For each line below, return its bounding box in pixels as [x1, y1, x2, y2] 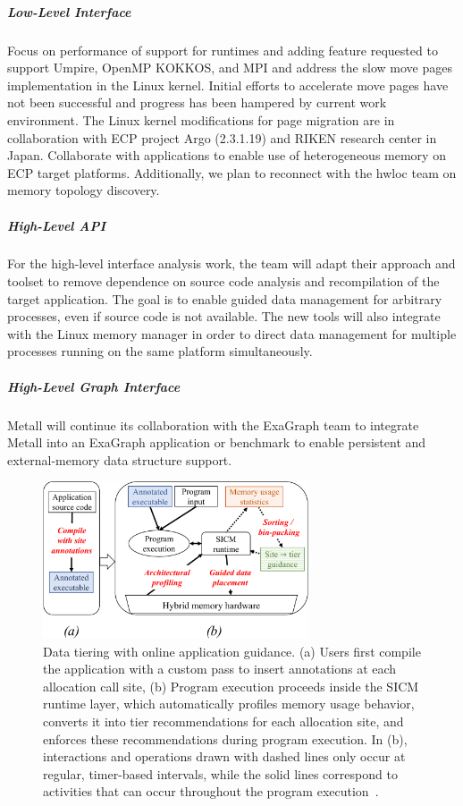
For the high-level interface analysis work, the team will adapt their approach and [7, 254, 456, 273]
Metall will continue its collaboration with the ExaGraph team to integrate [7, 415, 419, 434]
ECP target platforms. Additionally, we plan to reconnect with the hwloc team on [7, 163, 457, 182]
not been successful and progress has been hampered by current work [7, 93, 387, 112]
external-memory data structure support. [7, 450, 232, 469]
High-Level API [7, 216, 106, 234]
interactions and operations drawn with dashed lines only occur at [43, 747, 406, 766]
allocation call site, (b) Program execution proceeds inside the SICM [43, 676, 419, 695]
